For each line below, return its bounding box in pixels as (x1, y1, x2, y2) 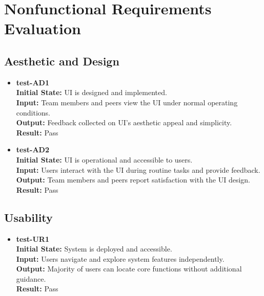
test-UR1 (16, 233, 49, 244)
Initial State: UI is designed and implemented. (16, 87, 167, 98)
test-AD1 (16, 77, 49, 87)
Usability (4, 209, 53, 225)
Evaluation (4, 18, 81, 39)
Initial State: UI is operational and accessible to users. (16, 154, 193, 165)
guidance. (16, 273, 46, 284)
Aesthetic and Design (4, 53, 119, 69)
